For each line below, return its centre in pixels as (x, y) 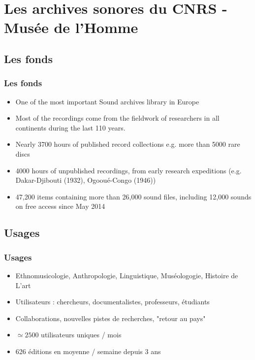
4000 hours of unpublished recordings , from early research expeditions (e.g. (128, 170)
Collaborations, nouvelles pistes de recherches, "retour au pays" (111, 318)
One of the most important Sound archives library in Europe (107, 101)
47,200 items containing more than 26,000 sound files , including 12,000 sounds (133, 196)
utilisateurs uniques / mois (81, 335)
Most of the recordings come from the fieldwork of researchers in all (117, 118)
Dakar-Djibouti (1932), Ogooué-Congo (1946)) (86, 180)
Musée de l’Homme (71, 27)
